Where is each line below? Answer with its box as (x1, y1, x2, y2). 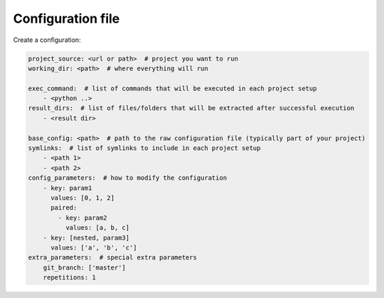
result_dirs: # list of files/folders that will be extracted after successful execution (28, 104, 355, 112)
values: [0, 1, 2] (50, 194, 115, 202)
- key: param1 (43, 183, 92, 192)
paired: (50, 203, 78, 212)
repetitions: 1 (43, 274, 96, 282)
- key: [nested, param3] (43, 233, 130, 242)
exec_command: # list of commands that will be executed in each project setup (28, 84, 317, 92)
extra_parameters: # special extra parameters (28, 253, 197, 262)
